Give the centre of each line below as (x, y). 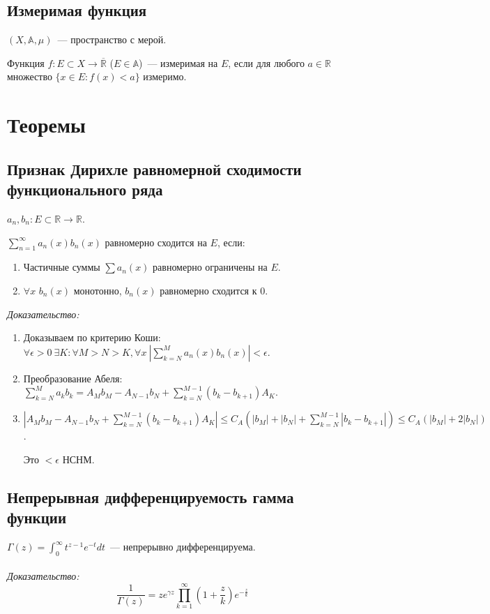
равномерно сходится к (208, 290)
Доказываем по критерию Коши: (92, 337)
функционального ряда (85, 189)
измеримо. (165, 76)
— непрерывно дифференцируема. (183, 547)
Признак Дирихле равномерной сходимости (154, 169)
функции (37, 517)
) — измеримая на (178, 62)
